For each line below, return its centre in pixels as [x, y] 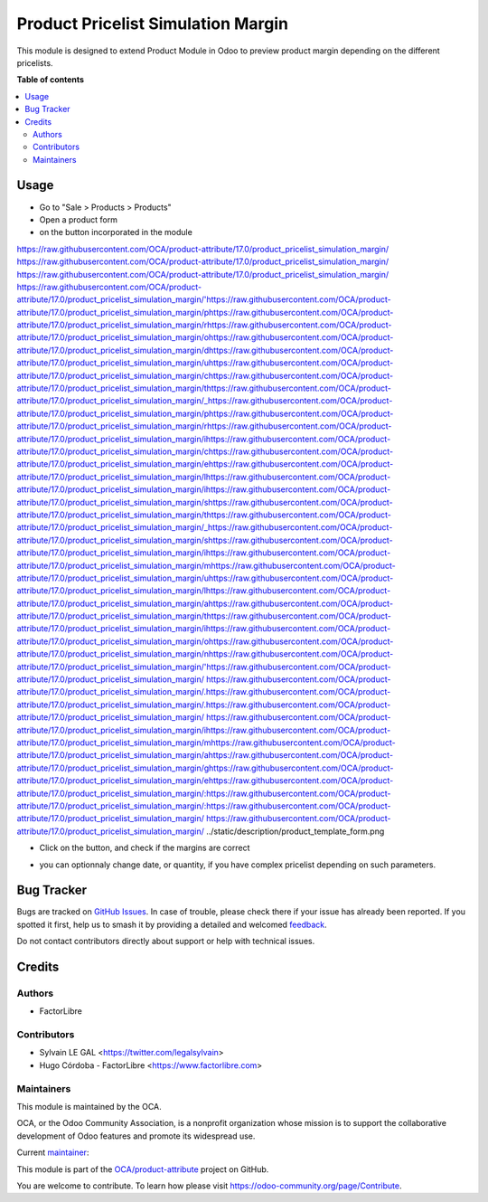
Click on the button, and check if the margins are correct [145, 848]
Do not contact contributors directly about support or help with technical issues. [166, 942]
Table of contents [51, 80]
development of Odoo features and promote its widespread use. [136, 1136]
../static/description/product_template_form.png [296, 831]
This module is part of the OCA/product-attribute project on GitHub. [143, 1169]
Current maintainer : [53, 1152]
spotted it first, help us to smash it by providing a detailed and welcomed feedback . [172, 924]
